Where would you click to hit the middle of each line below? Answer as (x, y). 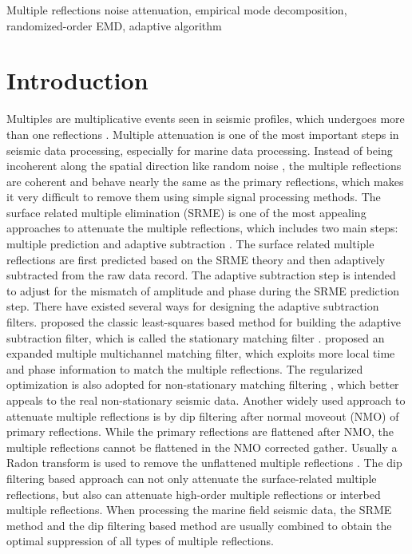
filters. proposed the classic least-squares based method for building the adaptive (204, 322)
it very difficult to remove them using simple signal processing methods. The (194, 197)
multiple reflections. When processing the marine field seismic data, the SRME (199, 510)
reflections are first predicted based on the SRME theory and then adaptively (196, 259)
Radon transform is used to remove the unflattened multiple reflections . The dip (204, 463)
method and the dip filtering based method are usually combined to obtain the (199, 525)
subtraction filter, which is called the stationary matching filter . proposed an (196, 337)
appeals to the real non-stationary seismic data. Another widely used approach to (206, 400)
